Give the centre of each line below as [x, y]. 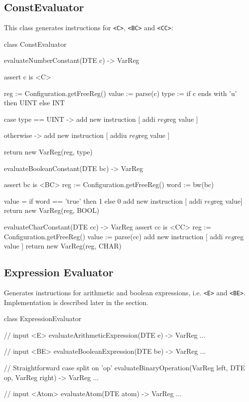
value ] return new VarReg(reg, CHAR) [63, 246]
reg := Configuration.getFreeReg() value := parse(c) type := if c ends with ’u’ [120, 93]
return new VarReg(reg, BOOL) [52, 210]
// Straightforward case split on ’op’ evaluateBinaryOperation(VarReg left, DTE [124, 367]
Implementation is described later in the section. [76, 302]
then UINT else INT [34, 103]
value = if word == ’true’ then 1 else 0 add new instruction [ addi [103, 201]
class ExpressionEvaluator [43, 318]
